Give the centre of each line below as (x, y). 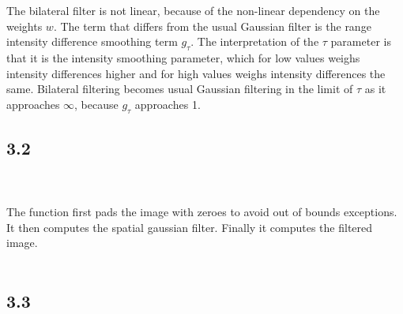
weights (24, 26)
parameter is (361, 41)
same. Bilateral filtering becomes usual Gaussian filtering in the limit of (180, 89)
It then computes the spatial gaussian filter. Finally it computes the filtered (190, 227)
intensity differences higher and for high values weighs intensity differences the (196, 73)
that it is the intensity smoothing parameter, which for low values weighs (183, 57)
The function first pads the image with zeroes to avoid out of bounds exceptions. (202, 211)
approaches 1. (168, 104)
